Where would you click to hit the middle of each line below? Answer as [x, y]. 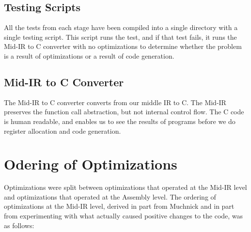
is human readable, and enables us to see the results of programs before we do [120, 121]
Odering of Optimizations [91, 164]
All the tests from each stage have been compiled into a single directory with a [121, 27]
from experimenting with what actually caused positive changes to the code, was [124, 216]
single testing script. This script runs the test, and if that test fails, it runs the [120, 37]
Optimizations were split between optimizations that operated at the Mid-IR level [125, 187]
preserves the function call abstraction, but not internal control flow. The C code [124, 112]
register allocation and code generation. [63, 131]
